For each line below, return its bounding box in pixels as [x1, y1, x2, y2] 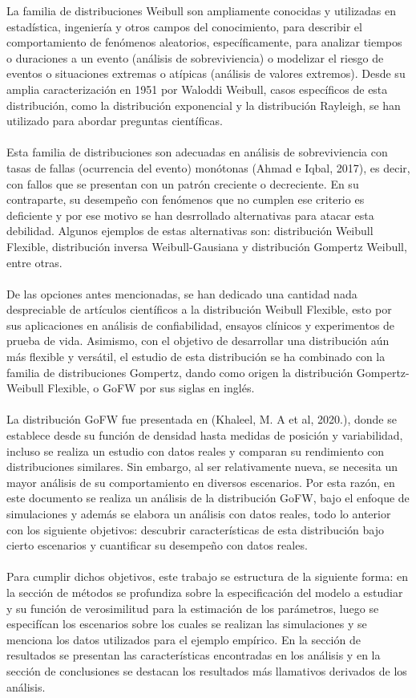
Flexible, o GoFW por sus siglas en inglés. [47, 379, 255, 396]
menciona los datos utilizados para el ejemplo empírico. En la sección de [6, 631, 361, 647]
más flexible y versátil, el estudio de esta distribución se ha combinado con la [6, 348, 386, 365]
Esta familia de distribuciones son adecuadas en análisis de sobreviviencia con [6, 144, 388, 160]
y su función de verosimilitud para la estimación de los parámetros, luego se [6, 599, 379, 616]
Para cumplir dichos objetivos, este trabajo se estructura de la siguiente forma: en [6, 568, 408, 585]
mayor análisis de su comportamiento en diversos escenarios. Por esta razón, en [6, 473, 395, 490]
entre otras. [6, 254, 63, 270]
